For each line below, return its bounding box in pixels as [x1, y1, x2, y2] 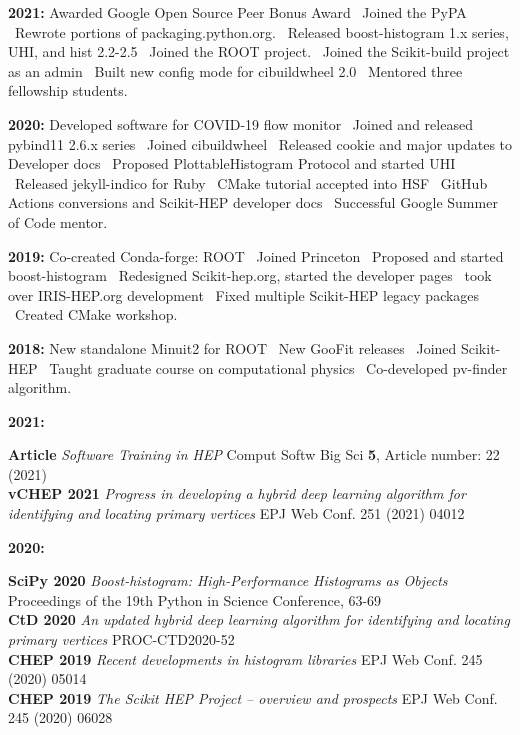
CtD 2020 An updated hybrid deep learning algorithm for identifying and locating [8, 609, 510, 630]
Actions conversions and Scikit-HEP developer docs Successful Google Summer [8, 192, 498, 213]
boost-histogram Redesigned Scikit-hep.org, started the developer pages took [8, 265, 492, 286]
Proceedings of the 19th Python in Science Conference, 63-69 [8, 589, 382, 610]
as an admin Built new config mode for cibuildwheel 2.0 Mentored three [8, 60, 463, 81]
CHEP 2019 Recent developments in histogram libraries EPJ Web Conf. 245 [8, 648, 483, 669]
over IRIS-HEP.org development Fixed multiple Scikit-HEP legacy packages [8, 284, 480, 305]
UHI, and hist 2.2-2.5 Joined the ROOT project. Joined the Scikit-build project [8, 41, 510, 62]
